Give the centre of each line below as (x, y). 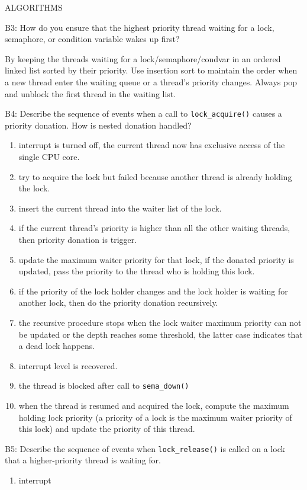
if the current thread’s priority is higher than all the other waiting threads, (154, 228)
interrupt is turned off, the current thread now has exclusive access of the (152, 145)
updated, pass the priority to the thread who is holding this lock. (137, 271)
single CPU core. (49, 156)
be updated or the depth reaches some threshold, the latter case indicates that (161, 334)
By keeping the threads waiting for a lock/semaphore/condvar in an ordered (143, 58)
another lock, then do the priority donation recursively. (118, 302)
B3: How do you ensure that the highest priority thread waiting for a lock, (140, 27)
